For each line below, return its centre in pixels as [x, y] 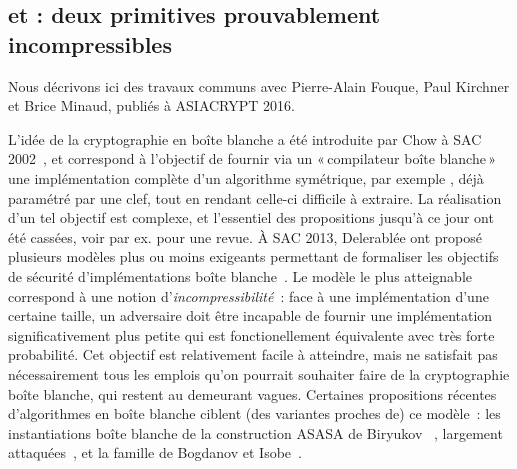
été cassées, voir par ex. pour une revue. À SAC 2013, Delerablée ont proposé [245, 236]
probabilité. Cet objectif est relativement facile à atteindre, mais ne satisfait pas [253, 354]
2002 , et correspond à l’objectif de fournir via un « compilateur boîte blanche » [252, 158]
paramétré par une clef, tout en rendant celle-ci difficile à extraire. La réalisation [255, 197]
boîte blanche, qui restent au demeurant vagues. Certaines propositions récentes [252, 393]
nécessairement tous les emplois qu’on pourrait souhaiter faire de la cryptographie [259, 373]
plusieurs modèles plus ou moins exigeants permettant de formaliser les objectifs [253, 256]
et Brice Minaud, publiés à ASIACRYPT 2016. [151, 105]
